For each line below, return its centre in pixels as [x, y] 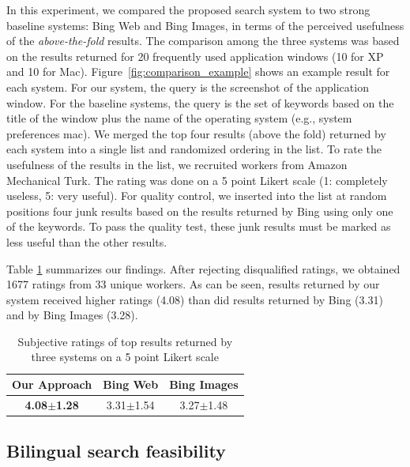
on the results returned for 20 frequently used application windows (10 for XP [195, 56]
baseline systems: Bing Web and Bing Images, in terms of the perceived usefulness [205, 25]
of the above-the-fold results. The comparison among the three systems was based [203, 41]
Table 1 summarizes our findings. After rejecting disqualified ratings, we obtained [203, 268]
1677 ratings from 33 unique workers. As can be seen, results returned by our [193, 284]
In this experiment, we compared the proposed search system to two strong [188, 9]
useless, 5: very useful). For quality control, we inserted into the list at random [197, 196]
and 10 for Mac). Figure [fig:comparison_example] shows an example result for [198, 72]
